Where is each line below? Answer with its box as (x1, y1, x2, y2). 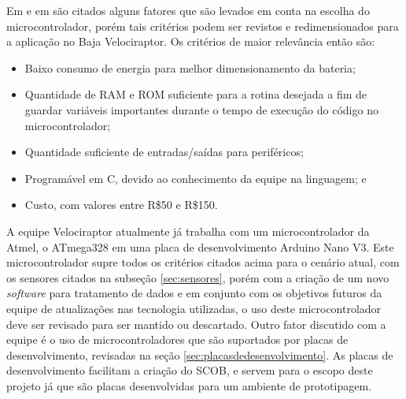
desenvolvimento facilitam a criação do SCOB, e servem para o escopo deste (6, 362, 373, 378)
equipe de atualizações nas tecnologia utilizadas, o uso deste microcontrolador (6, 300, 382, 316)
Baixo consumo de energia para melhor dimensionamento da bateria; (24, 59, 356, 76)
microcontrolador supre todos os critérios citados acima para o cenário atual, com (6, 254, 400, 270)
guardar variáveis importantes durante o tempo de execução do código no (24, 101, 378, 117)
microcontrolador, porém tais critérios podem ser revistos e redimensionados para (6, 17, 399, 34)
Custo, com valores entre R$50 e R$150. (24, 196, 218, 213)
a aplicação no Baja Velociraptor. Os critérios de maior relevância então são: (6, 33, 375, 50)
